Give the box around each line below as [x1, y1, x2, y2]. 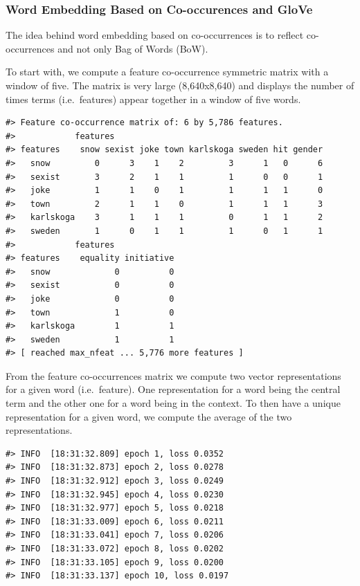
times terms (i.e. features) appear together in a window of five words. [6, 91, 301, 106]
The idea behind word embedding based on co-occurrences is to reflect [6, 28, 304, 42]
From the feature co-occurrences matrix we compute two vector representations [6, 368, 341, 383]
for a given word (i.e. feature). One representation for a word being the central [6, 382, 341, 396]
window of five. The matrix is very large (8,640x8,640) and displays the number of [6, 78, 354, 92]
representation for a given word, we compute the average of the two [6, 409, 292, 423]
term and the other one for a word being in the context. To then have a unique [6, 396, 341, 410]
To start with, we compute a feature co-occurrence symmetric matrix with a [6, 64, 329, 79]
